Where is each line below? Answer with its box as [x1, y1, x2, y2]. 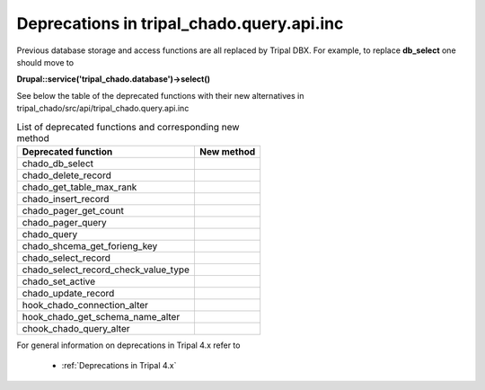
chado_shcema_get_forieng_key [22, 239, 158, 252]
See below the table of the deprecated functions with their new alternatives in [16, 90, 304, 101]
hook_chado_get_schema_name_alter [22, 310, 181, 323]
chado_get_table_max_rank [22, 181, 137, 193]
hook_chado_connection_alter [22, 298, 148, 311]
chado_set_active [22, 275, 96, 288]
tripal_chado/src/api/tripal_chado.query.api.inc [16, 103, 190, 114]
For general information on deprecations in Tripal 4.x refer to [16, 340, 241, 350]
